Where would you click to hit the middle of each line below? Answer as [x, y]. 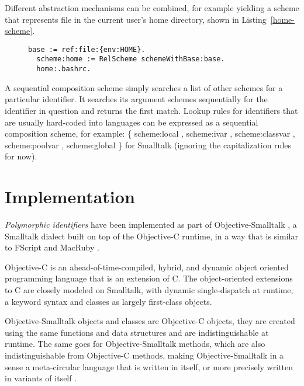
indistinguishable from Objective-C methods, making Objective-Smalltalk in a [144, 355]
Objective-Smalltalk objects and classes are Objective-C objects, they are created [150, 321]
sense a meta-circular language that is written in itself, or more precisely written [149, 366]
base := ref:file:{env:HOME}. [87, 49]
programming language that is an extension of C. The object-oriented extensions [149, 278]
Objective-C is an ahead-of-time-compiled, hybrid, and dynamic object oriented [147, 267]
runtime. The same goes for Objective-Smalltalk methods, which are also [135, 344]
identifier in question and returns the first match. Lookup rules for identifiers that [151, 110]
